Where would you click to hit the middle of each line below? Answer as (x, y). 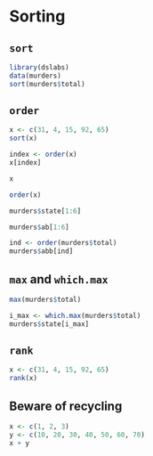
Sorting (37, 16)
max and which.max (59, 279)
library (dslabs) (39, 68)
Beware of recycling (66, 406)
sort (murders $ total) (48, 84)
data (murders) (36, 76)
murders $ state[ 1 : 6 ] (45, 211)
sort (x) (24, 138)
